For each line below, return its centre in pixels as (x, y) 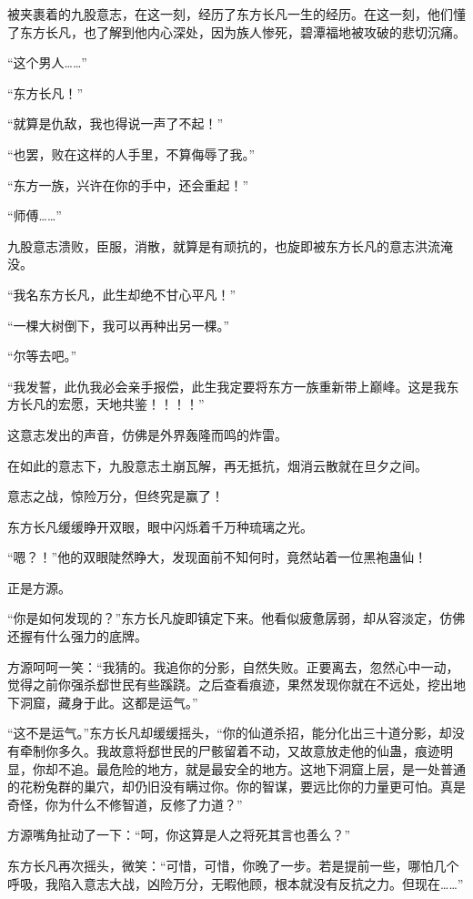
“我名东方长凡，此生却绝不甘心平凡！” (122, 294)
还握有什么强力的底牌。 (77, 636)
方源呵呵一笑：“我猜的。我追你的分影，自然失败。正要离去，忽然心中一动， (233, 666)
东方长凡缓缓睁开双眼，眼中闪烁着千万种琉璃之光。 (160, 526)
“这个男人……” (47, 62)
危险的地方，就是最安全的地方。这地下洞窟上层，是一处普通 (287, 768)
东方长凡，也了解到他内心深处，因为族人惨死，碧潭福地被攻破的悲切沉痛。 (242, 31)
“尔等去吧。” (42, 356)
